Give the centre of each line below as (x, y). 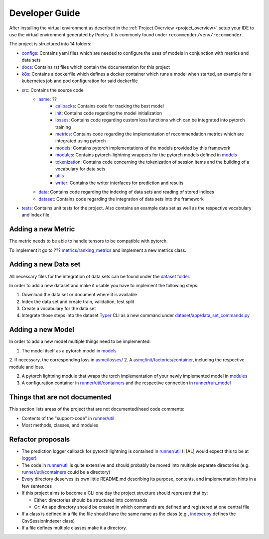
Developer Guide (45, 13)
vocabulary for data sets (80, 169)
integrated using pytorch (81, 141)
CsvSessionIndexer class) (48, 521)
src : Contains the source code (53, 90)
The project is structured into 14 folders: (50, 44)
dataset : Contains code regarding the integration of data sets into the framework (121, 199)
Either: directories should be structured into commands (91, 500)
